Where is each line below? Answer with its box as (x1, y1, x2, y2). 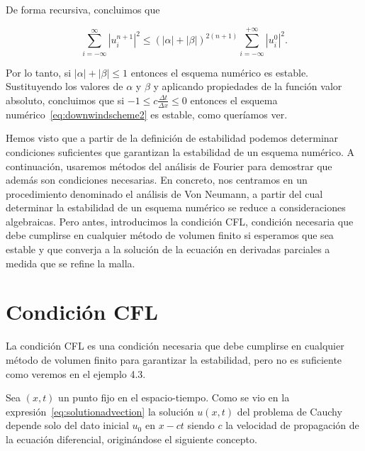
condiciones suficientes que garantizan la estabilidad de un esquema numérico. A (6, 144, 354, 159)
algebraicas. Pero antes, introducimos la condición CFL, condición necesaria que (6, 213, 354, 228)
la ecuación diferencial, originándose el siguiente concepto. (6, 431, 257, 446)
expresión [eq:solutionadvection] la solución (6, 403, 194, 418)
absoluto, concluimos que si (6, 92, 125, 107)
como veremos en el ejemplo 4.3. (6, 366, 146, 381)
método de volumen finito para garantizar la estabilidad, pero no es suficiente (6, 352, 342, 367)
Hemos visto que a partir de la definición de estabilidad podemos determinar (6, 130, 339, 145)
